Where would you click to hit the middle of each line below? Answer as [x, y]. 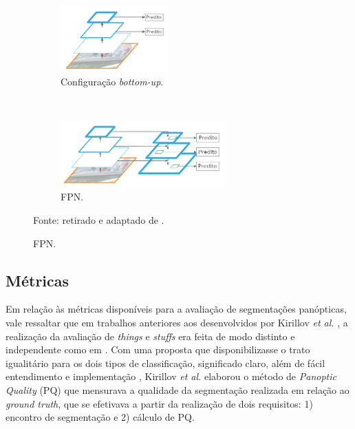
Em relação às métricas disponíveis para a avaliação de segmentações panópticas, [176, 309]
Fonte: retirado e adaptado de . [99, 219]
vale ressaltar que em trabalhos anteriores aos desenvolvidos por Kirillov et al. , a [177, 322]
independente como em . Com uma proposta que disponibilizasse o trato [158, 349]
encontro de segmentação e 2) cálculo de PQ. [100, 417]
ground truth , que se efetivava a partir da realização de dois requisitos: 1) [159, 403]
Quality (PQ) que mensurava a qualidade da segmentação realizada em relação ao [177, 389]
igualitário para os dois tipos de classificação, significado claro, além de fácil [165, 363]
